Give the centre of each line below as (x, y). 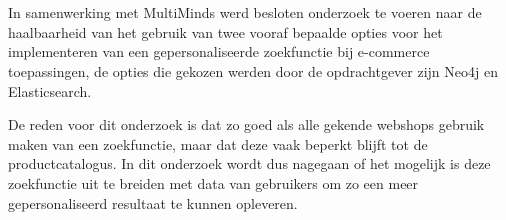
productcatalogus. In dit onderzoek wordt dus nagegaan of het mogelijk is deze (249, 163)
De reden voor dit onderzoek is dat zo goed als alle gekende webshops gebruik (246, 124)
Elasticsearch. (50, 90)
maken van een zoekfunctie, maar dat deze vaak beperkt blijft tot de (218, 143)
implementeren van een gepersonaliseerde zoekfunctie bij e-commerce (219, 51)
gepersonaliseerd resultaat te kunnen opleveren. (153, 202)
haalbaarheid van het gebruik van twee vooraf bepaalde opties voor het (225, 31)
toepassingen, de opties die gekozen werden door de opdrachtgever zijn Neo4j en (253, 70)
